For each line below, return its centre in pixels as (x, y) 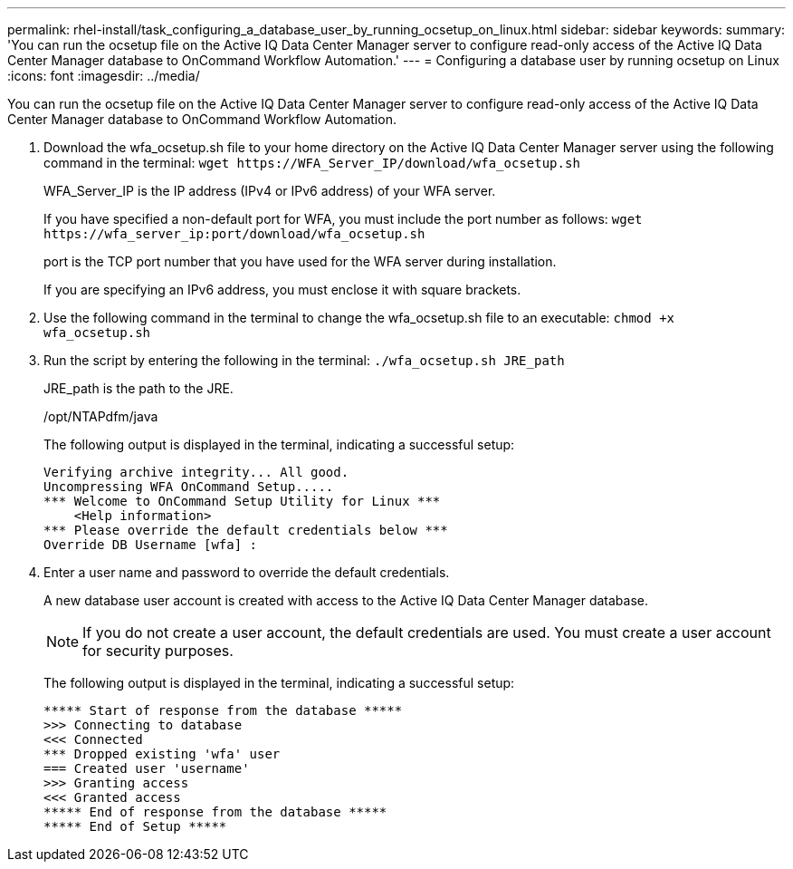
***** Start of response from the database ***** (223, 710)
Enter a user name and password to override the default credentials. (247, 572)
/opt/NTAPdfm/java (101, 416)
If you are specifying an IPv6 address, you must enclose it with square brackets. (282, 290)
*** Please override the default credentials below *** (246, 530)
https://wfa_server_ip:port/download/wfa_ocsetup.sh (234, 234)
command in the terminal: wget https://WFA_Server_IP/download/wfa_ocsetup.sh (312, 163)
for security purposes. (158, 651)
